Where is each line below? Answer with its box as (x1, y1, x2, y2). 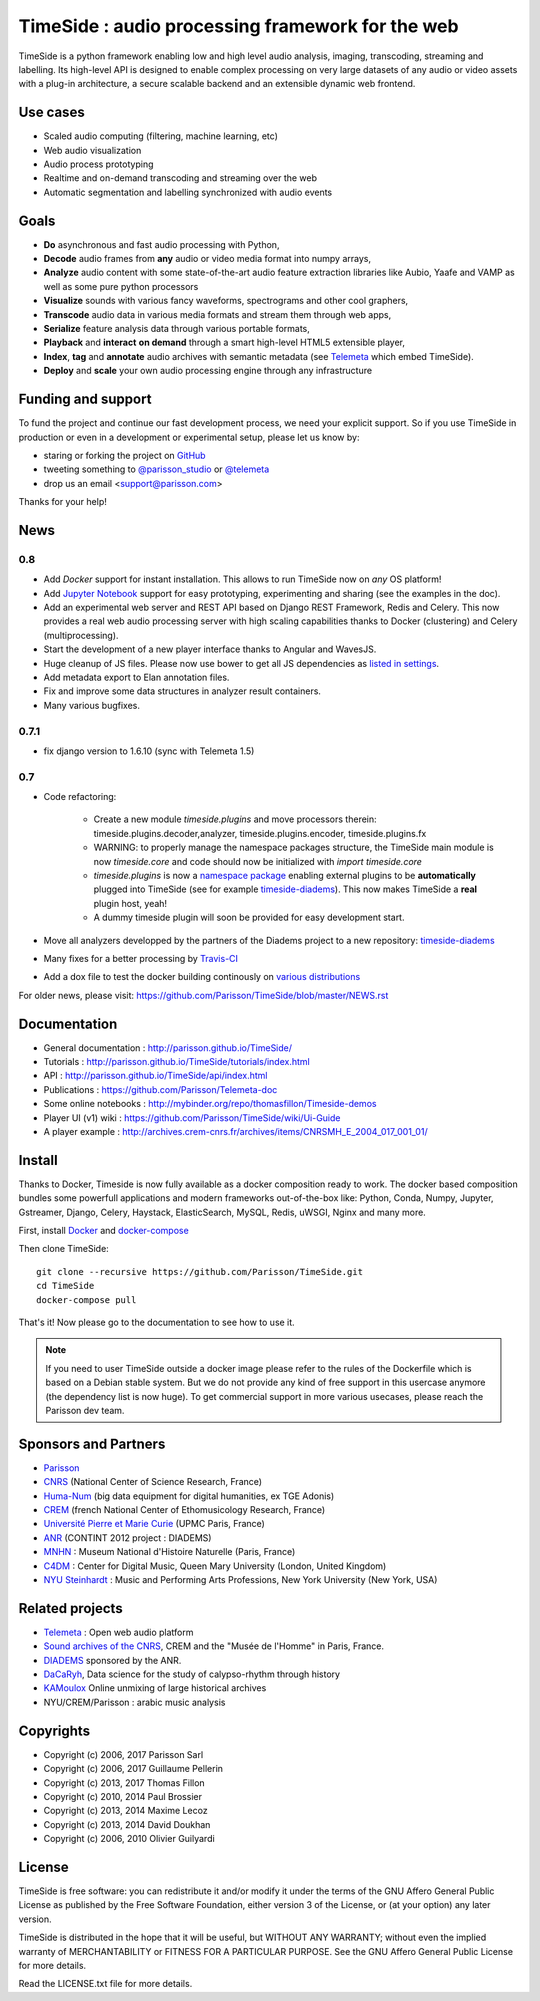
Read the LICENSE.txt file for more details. (18, 1978, 193, 1990)
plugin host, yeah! (93, 897, 168, 909)
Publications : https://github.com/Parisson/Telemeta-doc (43, 1083, 278, 1095)
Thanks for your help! (18, 496, 107, 508)
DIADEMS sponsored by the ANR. (43, 1654, 182, 1666)
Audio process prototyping (43, 158, 154, 170)
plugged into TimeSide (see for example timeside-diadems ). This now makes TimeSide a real (93, 883, 478, 895)
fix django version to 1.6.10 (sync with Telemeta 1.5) (43, 745, 255, 757)
